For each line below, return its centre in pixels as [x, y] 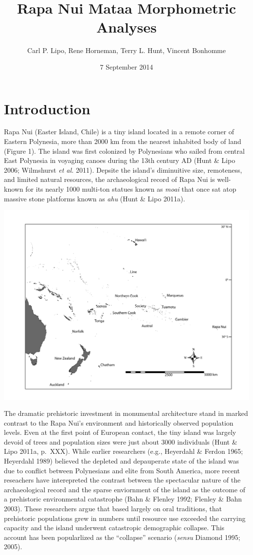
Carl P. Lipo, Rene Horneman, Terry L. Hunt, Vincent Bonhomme [126, 50]
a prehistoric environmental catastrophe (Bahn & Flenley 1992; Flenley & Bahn [123, 499]
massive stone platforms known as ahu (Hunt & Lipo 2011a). [95, 198]
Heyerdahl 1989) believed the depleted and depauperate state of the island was [121, 461]
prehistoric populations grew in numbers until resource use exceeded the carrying [125, 518]
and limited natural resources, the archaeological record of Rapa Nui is [109, 179]
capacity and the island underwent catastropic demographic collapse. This [114, 528]
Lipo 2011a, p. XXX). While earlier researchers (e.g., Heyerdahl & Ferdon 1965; [124, 451]
